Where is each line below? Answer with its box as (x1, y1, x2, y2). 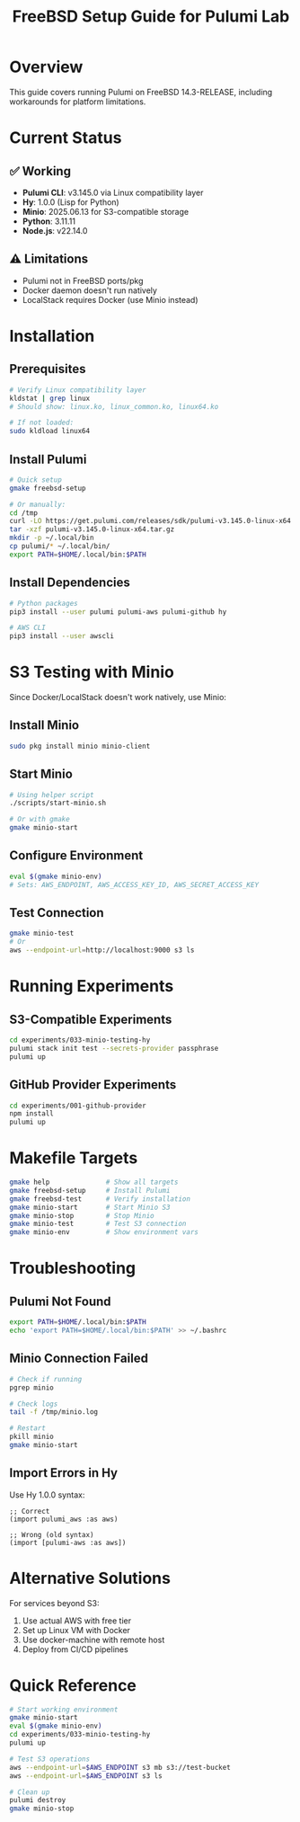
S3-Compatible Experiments (9, 1011, 172, 1027)
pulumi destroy (9, 1796, 66, 1805)
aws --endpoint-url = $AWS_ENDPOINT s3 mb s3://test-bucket (9, 1763, 231, 1772)
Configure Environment (9, 848, 144, 864)
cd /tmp (9, 508, 39, 518)
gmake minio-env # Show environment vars (9, 1228, 199, 1237)
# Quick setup (9, 475, 63, 484)
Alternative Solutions (9, 1568, 171, 1588)
